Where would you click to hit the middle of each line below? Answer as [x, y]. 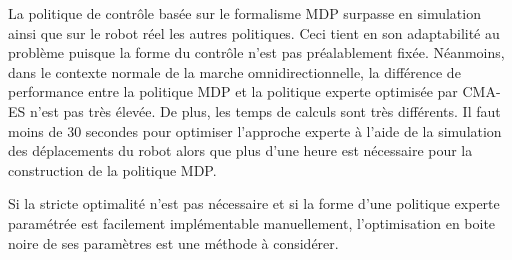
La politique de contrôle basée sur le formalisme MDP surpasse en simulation [244, 13]
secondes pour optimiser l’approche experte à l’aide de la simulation [293, 130]
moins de [35, 130]
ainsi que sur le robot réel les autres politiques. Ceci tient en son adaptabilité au [254, 32]
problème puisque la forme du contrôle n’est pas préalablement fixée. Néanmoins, [256, 52]
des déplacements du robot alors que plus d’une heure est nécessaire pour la [240, 150]
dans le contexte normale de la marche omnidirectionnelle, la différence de [234, 71]
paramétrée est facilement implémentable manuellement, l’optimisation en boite [252, 222]
